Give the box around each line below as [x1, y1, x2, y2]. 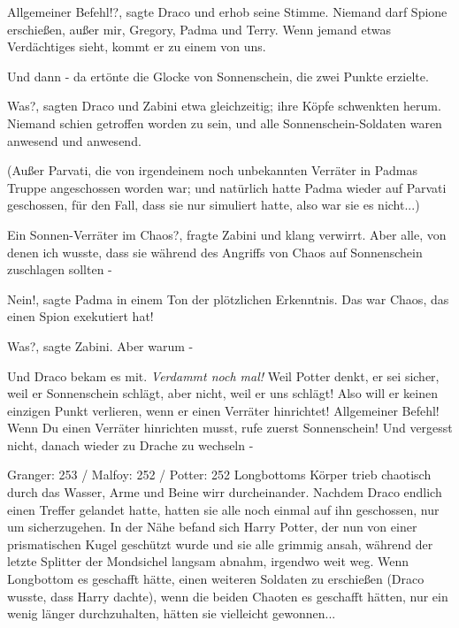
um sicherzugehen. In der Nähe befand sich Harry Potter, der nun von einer [7, 517, 417, 536]
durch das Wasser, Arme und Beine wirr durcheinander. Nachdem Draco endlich [7, 483, 442, 502]
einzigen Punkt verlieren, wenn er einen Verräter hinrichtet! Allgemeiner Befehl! [7, 401, 440, 419]
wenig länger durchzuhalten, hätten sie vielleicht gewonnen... [7, 604, 336, 623]
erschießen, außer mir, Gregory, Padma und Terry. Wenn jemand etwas [7, 19, 391, 38]
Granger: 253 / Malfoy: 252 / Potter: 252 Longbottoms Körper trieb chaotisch [7, 465, 432, 484]
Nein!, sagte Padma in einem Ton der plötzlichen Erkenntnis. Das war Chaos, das [7, 289, 449, 308]
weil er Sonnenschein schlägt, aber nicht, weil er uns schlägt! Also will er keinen [7, 384, 439, 402]
